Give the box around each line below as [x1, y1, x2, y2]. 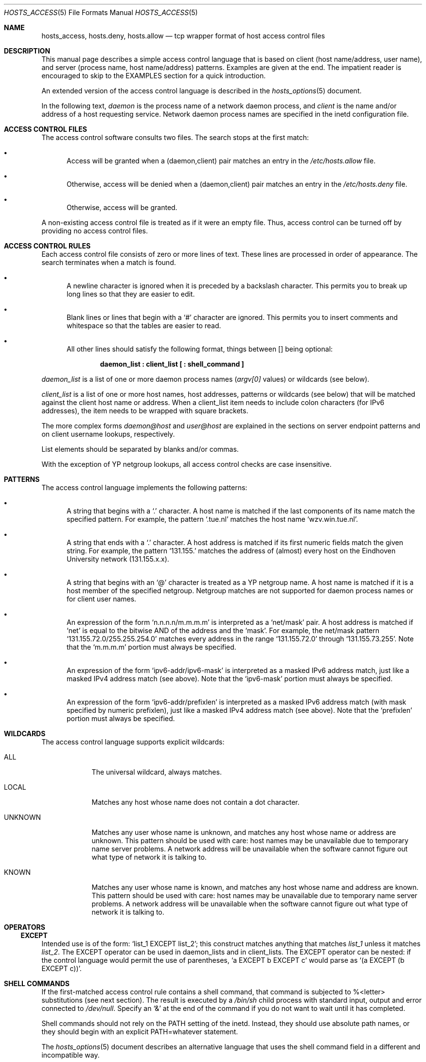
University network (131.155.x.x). [67, 555, 169, 563]
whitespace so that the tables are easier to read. [67, 321, 221, 330]
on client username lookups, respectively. [41, 430, 175, 438]
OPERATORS [4, 923, 45, 931]
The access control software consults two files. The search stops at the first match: [41, 133, 309, 142]
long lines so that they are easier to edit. [67, 290, 195, 298]
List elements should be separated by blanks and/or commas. [41, 445, 239, 453]
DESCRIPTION [4, 47, 51, 55]
